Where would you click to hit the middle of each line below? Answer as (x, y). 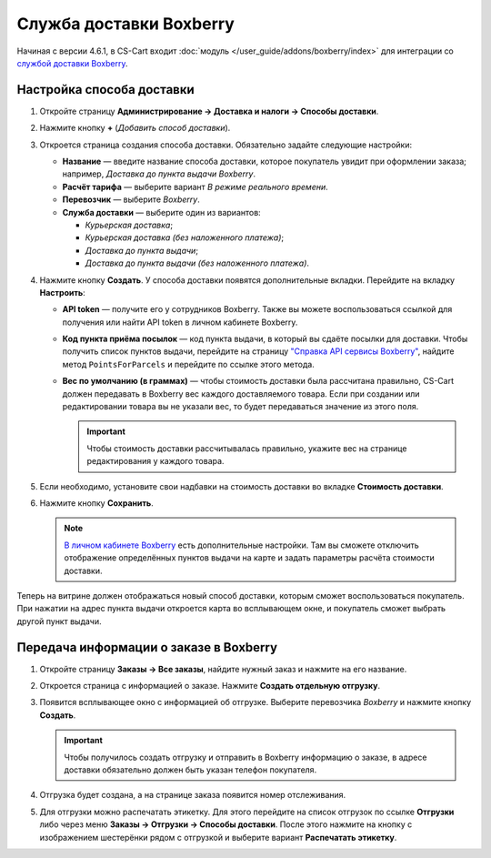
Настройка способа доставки (105, 90)
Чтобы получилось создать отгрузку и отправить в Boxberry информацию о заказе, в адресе (245, 757)
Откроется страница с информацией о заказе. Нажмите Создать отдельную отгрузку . (210, 686)
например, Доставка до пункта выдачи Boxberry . (159, 174)
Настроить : (62, 292)
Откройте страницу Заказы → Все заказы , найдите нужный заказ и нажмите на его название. (223, 669)
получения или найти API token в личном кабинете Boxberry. (180, 322)
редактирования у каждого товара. (155, 461)
